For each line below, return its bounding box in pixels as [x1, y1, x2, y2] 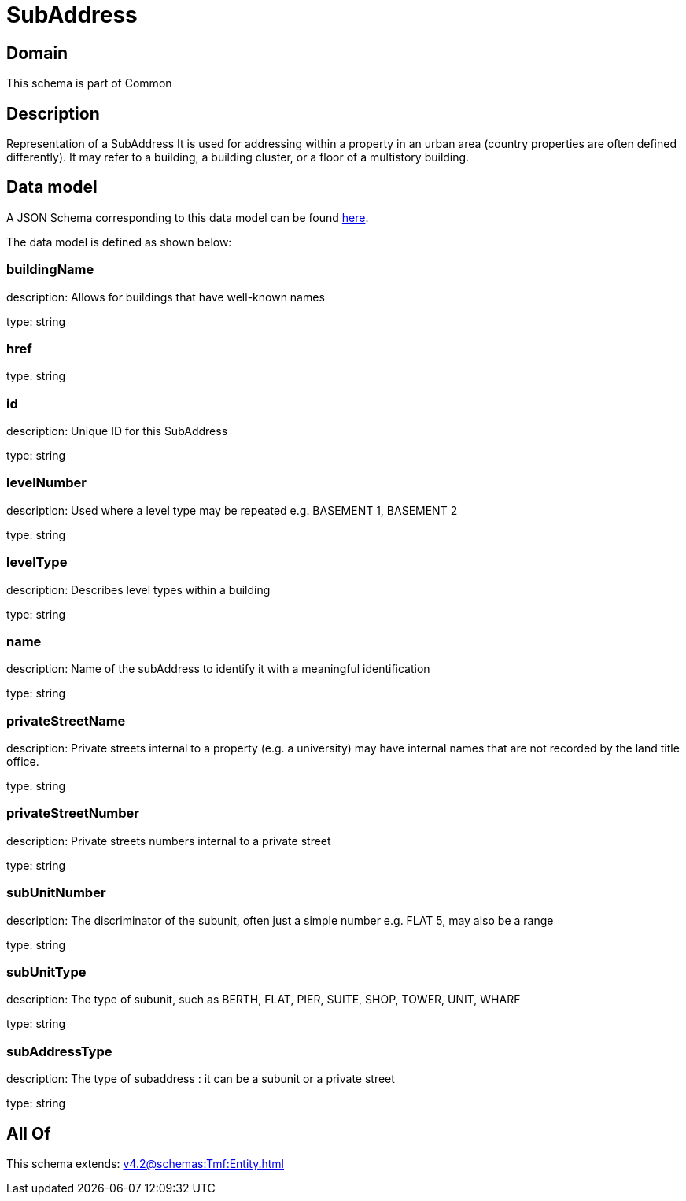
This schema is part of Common [6, 76, 172, 91]
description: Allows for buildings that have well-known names [6, 290, 325, 304]
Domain [6, 42, 68, 63]
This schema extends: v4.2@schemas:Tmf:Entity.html [6, 1156, 284, 1170]
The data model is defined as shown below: [6, 235, 232, 249]
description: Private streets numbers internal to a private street [6, 833, 331, 848]
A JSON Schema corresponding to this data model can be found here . [6, 210, 369, 224]
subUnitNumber [6, 885, 106, 901]
